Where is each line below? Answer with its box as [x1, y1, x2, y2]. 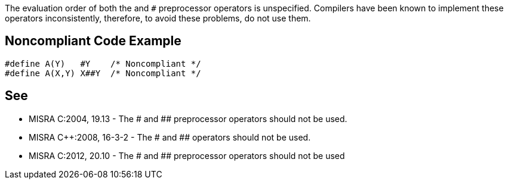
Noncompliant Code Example [5, 33, 181, 49]
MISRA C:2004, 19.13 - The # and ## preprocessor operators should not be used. [29, 113, 347, 124]
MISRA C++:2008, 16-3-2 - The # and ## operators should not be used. [29, 132, 311, 142]
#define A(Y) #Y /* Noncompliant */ [5, 58, 201, 68]
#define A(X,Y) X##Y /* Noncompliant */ [5, 68, 201, 78]
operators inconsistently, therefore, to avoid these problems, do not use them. [5, 13, 311, 23]
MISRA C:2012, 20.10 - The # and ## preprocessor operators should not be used [29, 150, 345, 161]
